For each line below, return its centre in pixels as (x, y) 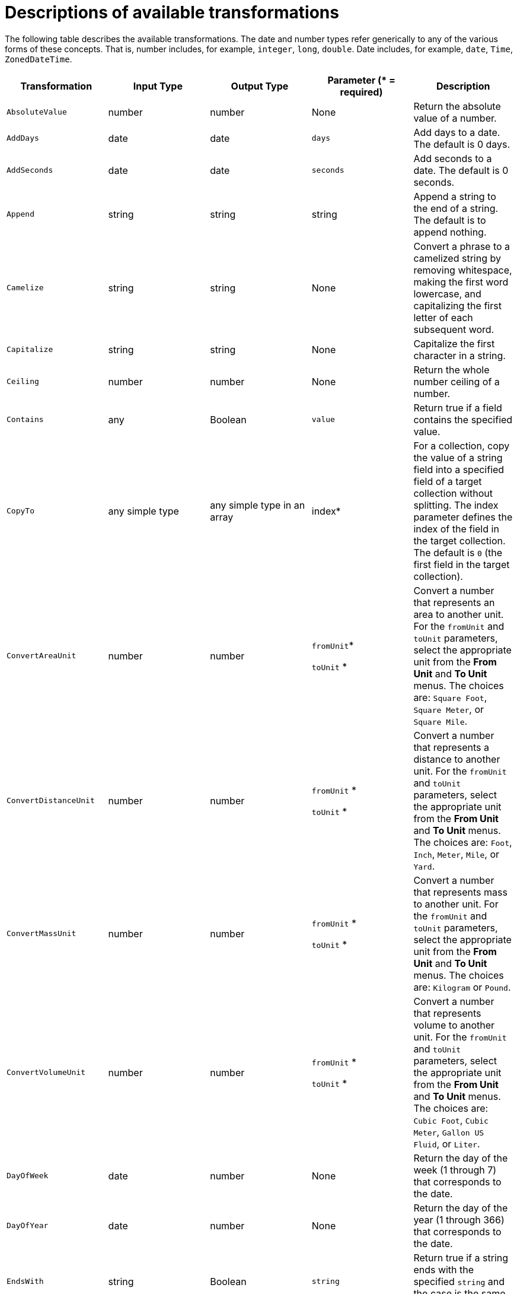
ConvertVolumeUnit (46, 1073)
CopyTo (20, 511)
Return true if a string (461, 1257)
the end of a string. (456, 208)
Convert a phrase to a (462, 246)
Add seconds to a (453, 158)
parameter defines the (463, 517)
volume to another (454, 1025)
